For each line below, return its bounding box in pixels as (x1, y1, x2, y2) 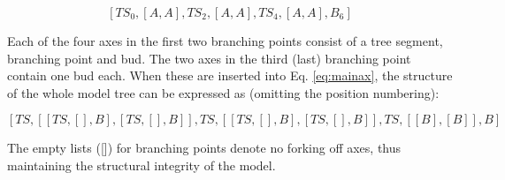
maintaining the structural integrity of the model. (7, 155, 276, 174)
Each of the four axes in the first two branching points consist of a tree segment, (7, 32, 443, 49)
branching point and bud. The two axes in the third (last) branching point (7, 49, 411, 67)
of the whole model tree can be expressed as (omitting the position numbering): (7, 83, 440, 101)
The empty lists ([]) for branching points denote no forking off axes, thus (7, 139, 402, 157)
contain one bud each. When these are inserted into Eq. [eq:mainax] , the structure (7, 66, 453, 85)
